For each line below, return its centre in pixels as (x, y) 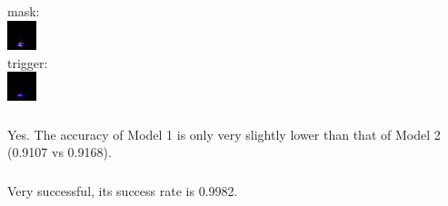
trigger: (28, 62)
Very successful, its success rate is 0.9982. (123, 190)
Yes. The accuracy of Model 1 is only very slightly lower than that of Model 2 (224, 134)
